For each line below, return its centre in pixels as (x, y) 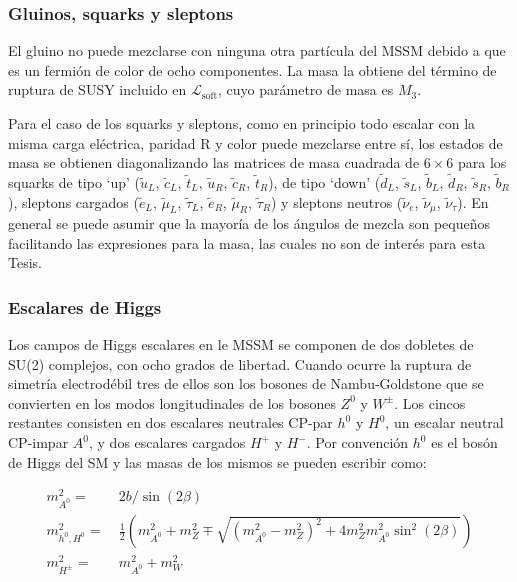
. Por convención (357, 442)
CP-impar (38, 442)
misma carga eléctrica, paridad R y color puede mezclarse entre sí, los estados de (255, 142)
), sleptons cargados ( (73, 201)
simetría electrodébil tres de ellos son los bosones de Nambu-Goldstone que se (246, 383)
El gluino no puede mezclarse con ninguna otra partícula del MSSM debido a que (257, 50)
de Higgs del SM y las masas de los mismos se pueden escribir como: (217, 461)
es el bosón (464, 442)
